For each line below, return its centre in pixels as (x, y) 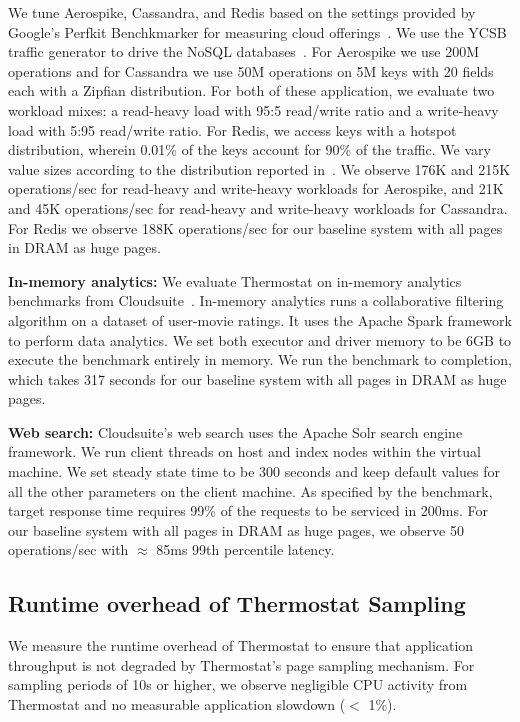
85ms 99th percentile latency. (245, 549)
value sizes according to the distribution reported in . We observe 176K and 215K (259, 168)
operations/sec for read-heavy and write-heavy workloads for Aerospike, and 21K (256, 188)
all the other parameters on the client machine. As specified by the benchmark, (250, 490)
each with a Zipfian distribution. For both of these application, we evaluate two (251, 90)
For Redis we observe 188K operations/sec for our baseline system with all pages (255, 227)
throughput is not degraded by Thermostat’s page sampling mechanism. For (241, 664)
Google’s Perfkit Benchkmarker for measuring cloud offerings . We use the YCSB (257, 31)
